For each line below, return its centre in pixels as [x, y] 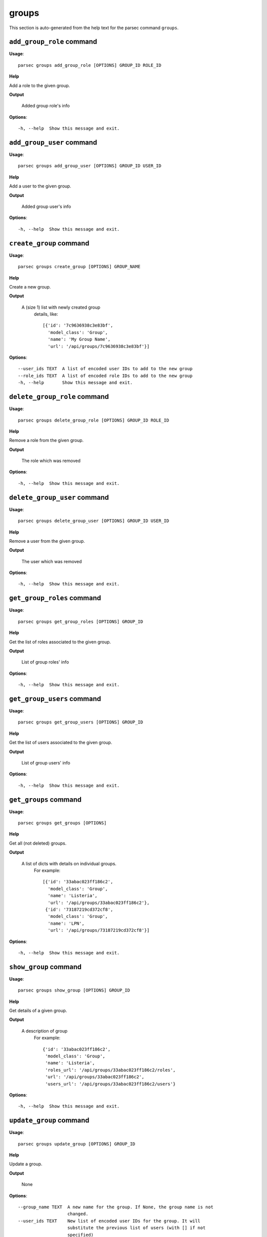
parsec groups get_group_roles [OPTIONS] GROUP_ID [81, 621]
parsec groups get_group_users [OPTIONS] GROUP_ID [81, 722]
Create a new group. [30, 286]
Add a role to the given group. [40, 85]
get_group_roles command [55, 598]
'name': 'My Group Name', [79, 339]
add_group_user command [53, 143]
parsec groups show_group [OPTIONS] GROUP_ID [74, 990]
